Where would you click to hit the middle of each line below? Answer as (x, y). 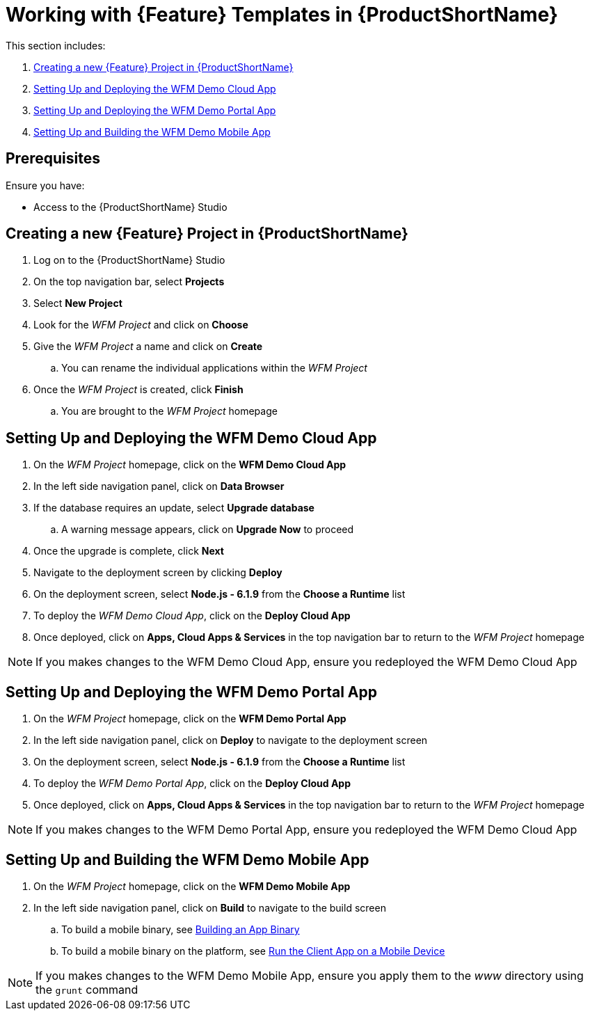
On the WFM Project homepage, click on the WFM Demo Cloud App (190, 465)
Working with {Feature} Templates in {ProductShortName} (282, 15)
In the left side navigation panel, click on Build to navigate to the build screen (210, 907)
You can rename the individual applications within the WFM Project (214, 368)
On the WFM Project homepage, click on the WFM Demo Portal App (190, 719)
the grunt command (87, 989)
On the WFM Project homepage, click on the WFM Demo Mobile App (192, 886)
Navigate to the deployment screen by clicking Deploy (158, 573)
